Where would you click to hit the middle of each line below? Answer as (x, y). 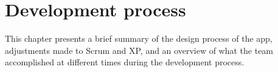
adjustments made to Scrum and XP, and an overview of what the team (139, 50)
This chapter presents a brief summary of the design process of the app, (139, 38)
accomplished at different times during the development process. (125, 62)
